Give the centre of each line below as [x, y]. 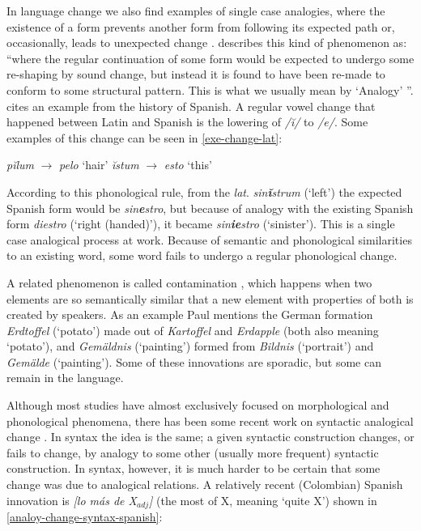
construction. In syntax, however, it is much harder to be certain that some [193, 468]
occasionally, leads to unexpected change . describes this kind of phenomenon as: [207, 42]
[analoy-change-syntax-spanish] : [85, 517]
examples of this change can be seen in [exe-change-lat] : [145, 137]
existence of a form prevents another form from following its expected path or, [201, 26]
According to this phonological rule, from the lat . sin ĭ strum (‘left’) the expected [204, 191]
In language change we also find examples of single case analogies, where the [196, 11]
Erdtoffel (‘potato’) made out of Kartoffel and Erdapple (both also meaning [193, 330]
